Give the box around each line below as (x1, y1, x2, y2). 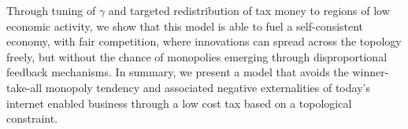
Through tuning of (6, 2, 96, 18)
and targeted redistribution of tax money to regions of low (108, 2, 390, 18)
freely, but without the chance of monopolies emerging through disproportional (6, 48, 388, 64)
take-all (6, 79, 43, 95)
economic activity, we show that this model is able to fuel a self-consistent (6, 17, 364, 34)
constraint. (6, 110, 58, 127)
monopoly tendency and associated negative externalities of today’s (45, 79, 370, 95)
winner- (352, 64, 389, 80)
